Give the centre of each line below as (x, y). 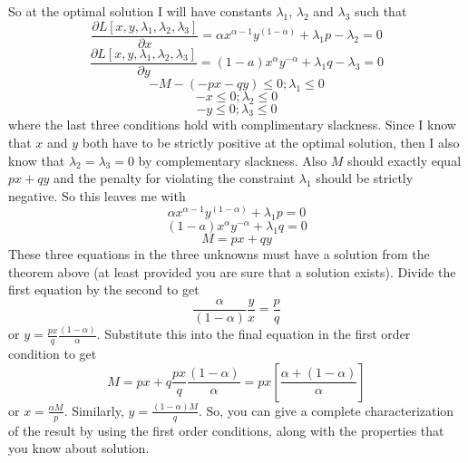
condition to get (53, 354)
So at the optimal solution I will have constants (140, 11)
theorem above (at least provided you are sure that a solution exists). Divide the (232, 271)
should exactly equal (405, 160)
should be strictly (365, 178)
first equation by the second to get (104, 289)
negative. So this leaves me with (97, 195)
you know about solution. (79, 448)
